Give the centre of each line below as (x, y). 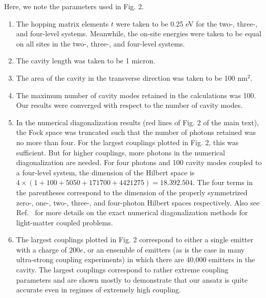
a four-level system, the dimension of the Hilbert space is (105, 172)
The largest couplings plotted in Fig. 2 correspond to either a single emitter (135, 239)
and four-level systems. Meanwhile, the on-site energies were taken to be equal (139, 33)
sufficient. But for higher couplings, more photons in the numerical (120, 152)
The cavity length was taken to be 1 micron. (86, 61)
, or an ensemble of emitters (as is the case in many (164, 249)
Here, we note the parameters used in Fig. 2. (74, 6)
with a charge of (41, 249)
